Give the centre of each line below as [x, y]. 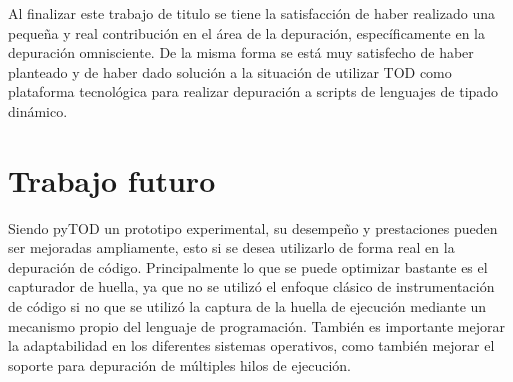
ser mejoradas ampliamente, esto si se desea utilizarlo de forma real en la [231, 247]
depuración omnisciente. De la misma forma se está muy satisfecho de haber [241, 52]
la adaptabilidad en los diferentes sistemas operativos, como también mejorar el [251, 345]
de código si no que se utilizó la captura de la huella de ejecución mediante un [247, 306]
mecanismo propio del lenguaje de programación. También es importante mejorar [256, 325]
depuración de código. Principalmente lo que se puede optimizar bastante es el [248, 266]
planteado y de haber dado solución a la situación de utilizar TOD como [230, 71]
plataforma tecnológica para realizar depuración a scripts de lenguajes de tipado [253, 91]
